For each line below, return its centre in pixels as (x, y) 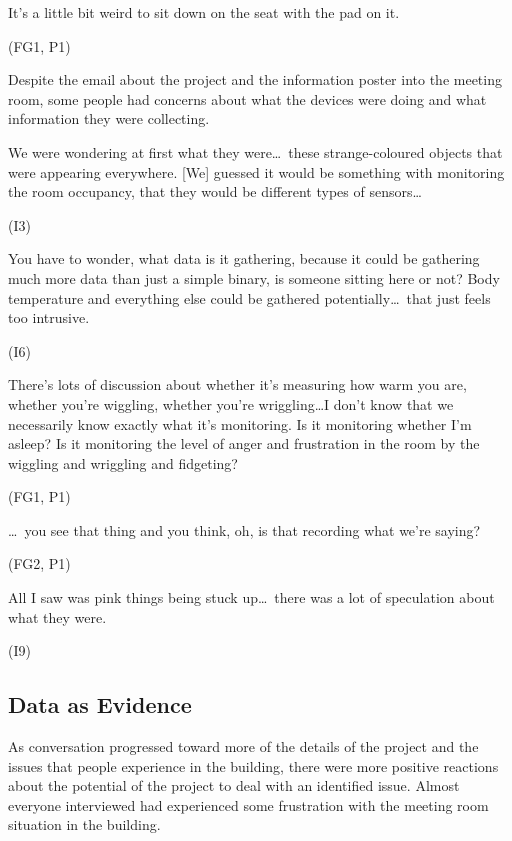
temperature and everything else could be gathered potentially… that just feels (249, 297)
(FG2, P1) (39, 563)
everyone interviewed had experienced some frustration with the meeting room (248, 804)
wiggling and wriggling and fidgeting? (123, 462)
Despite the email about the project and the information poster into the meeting (255, 79)
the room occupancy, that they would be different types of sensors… (215, 191)
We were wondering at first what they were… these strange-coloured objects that (255, 151)
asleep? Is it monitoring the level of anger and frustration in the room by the (244, 443)
